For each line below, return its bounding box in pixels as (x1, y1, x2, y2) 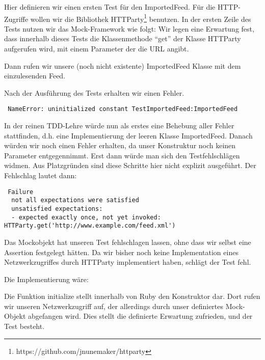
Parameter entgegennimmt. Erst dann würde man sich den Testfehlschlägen (4, 150, 240, 160)
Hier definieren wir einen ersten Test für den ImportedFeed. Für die (4, 2, 216, 12)
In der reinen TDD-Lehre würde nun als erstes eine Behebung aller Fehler (4, 120, 234, 131)
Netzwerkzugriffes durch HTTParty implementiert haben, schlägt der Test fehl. (4, 257, 251, 267)
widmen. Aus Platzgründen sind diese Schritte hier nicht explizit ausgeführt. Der (4, 160, 256, 171)
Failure (8, 188, 34, 196)
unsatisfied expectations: (11, 205, 103, 212)
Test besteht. (4, 321, 45, 331)
